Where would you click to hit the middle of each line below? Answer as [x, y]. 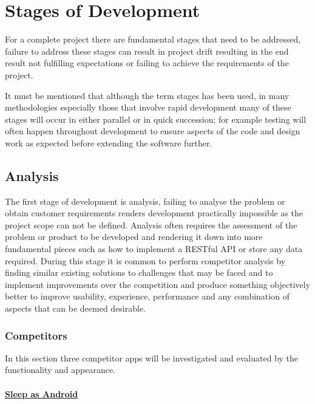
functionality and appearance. [60, 370]
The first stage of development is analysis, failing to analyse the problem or [145, 201]
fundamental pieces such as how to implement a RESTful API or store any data [154, 249]
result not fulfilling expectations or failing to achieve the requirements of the [147, 63]
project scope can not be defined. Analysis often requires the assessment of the [151, 224]
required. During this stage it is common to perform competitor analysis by [145, 260]
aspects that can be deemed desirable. [76, 308]
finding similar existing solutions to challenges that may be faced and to [139, 272]
